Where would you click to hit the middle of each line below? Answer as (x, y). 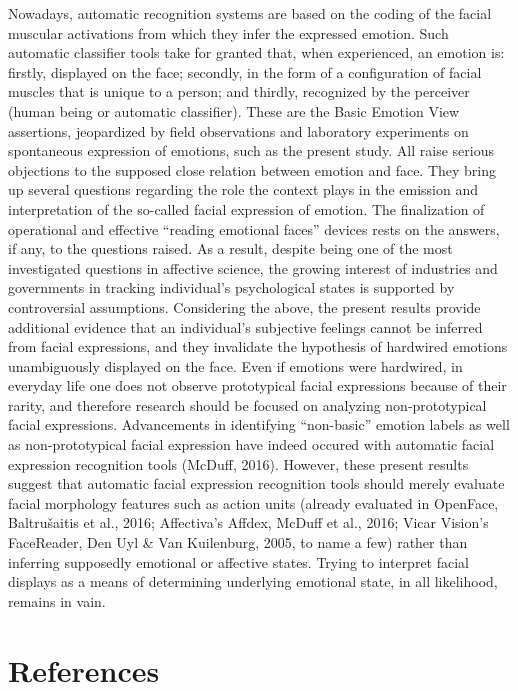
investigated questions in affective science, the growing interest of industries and (253, 267)
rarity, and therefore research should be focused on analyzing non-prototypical (247, 404)
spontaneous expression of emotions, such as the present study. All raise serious (251, 150)
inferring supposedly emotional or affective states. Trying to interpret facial (239, 561)
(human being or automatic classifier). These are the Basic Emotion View (234, 110)
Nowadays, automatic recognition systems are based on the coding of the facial (250, 13)
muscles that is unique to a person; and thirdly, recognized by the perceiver (239, 91)
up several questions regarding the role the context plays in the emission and (243, 189)
